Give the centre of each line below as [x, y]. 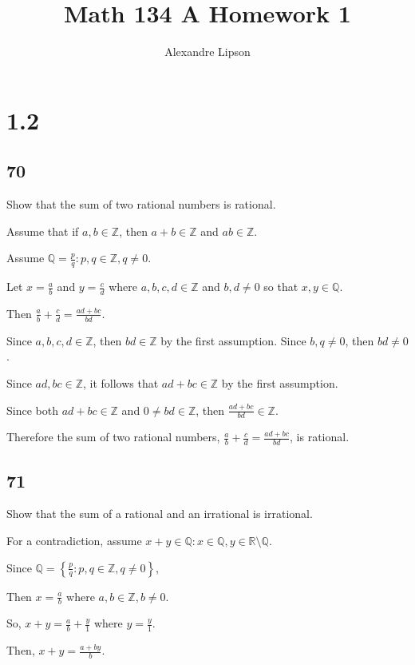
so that [281, 287]
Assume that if [43, 231]
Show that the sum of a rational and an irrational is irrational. [160, 514]
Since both [32, 410]
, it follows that [121, 382]
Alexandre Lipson [207, 52]
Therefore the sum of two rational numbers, [113, 437]
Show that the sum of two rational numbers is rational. [141, 204]
